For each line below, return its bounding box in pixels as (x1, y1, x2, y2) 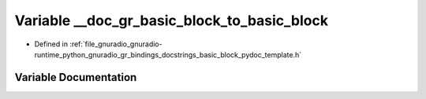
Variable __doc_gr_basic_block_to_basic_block (14, 12, 329, 29)
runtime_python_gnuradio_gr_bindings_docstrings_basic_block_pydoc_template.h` (34, 49, 302, 59)
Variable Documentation (14, 71, 137, 84)
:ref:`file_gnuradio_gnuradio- (69, 39, 163, 49)
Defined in (34, 39, 69, 49)
